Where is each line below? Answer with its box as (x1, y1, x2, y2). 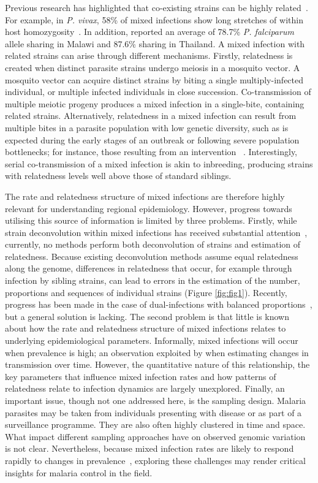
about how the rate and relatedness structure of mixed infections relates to (5, 322, 286, 335)
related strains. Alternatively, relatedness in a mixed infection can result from (5, 109, 297, 122)
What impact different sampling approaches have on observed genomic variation (5, 430, 306, 443)
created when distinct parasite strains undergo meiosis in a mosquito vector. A (5, 61, 300, 74)
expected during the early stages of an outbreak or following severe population (5, 133, 300, 146)
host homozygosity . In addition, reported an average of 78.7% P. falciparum (5, 25, 294, 38)
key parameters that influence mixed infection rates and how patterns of (5, 370, 276, 382)
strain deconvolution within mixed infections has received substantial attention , (5, 226, 308, 238)
